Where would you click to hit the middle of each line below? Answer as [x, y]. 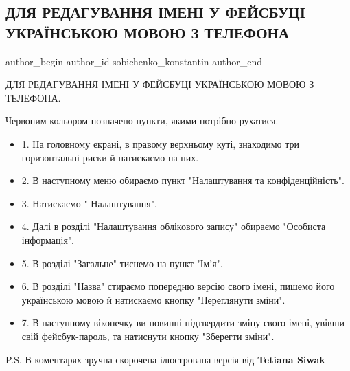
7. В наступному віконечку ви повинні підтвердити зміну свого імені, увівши [183, 323]
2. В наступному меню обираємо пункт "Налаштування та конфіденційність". [183, 180]
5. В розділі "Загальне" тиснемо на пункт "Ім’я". [122, 263]
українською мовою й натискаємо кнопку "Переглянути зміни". [153, 299]
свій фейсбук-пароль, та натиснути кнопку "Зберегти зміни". [148, 336]
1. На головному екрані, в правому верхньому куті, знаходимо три [161, 143]
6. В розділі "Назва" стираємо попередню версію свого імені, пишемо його [178, 286]
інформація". [48, 239]
